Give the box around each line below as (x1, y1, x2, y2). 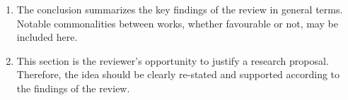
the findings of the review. (16, 80, 130, 95)
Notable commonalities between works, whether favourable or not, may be (16, 15, 338, 30)
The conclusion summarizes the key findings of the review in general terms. (16, 2, 343, 16)
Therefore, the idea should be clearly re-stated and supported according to (16, 67, 340, 82)
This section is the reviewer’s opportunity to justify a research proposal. (16, 53, 329, 68)
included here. (16, 30, 78, 44)
